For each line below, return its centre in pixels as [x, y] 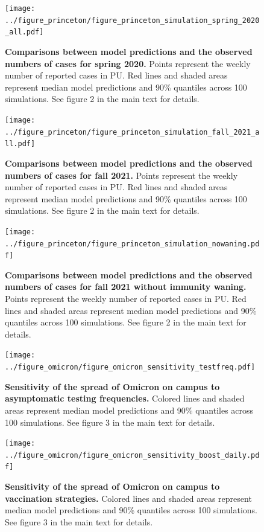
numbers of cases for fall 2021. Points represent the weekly [121, 175]
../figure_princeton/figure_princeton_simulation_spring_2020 [132, 20]
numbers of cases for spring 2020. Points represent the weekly [128, 63]
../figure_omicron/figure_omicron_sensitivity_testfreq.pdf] [130, 367]
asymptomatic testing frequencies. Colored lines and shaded [125, 398]
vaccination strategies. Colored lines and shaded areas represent [128, 498]
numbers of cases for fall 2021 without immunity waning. [126, 287]
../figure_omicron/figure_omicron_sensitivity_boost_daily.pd [132, 455]
